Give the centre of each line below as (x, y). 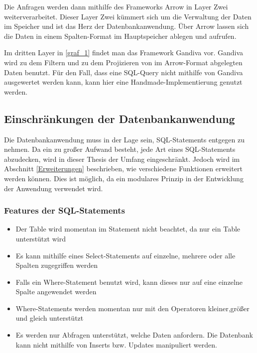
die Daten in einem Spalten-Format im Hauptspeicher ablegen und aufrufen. (120, 36)
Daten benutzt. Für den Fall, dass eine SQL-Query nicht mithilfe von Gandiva (124, 72)
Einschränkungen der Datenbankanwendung (120, 118)
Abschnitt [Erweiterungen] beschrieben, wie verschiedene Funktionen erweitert (123, 169)
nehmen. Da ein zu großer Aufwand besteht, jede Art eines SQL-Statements (120, 149)
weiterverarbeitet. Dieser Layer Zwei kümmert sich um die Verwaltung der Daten (128, 16)
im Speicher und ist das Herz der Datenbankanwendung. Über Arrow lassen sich (127, 26)
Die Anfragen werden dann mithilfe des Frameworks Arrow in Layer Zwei (116, 6)
